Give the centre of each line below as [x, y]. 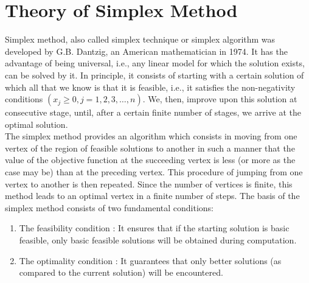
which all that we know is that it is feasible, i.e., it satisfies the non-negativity [150, 87]
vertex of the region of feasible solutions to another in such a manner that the [150, 148]
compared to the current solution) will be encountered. [121, 272]
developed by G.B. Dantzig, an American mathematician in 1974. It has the [146, 51]
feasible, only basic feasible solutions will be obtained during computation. [158, 240]
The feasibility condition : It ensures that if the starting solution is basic [154, 228]
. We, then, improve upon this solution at [220, 99]
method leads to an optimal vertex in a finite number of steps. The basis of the [152, 196]
